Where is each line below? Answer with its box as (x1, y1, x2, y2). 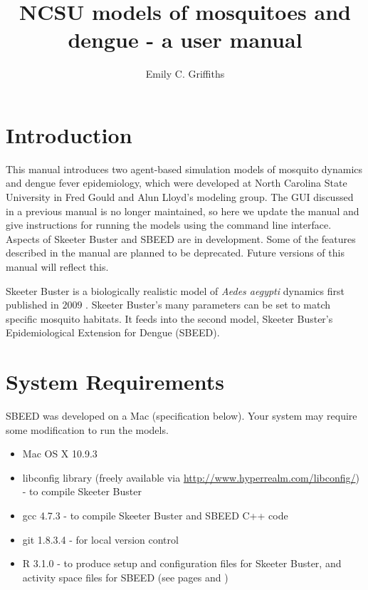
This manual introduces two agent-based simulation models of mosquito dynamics (6, 161, 363, 176)
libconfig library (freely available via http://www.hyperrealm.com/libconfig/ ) (22, 470, 359, 485)
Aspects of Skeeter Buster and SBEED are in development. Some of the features (6, 231, 356, 246)
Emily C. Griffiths (145, 66, 225, 81)
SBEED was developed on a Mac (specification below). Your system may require (6, 408, 357, 423)
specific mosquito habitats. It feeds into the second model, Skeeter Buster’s (6, 311, 333, 326)
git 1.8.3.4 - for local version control (22, 532, 179, 547)
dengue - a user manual (68, 25, 303, 54)
